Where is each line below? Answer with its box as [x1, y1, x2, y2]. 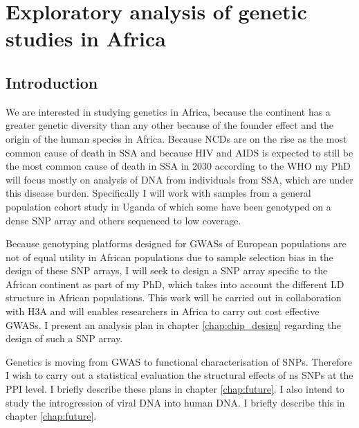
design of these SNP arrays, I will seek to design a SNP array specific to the [6, 263, 328, 278]
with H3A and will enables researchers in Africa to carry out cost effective [6, 304, 320, 319]
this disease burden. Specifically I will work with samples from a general [6, 186, 311, 200]
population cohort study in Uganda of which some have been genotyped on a [6, 199, 331, 213]
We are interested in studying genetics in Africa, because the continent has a [6, 104, 331, 118]
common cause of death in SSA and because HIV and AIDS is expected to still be [6, 145, 353, 159]
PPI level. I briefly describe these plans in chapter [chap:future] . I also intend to [6, 382, 344, 396]
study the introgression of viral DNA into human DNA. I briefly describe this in [6, 395, 345, 409]
